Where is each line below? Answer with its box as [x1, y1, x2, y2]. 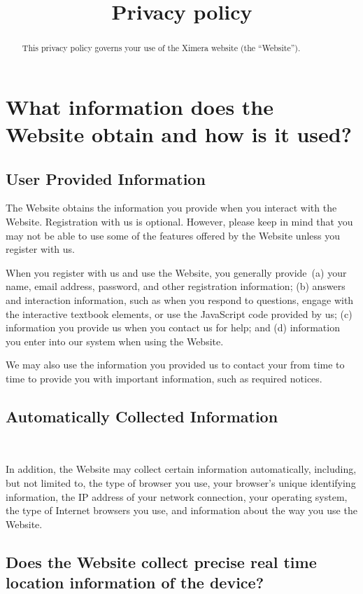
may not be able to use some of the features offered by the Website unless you [6, 228, 341, 242]
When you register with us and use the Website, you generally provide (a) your [6, 265, 347, 279]
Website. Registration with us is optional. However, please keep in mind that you [6, 214, 353, 228]
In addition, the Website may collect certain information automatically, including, [6, 462, 357, 476]
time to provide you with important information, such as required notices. [6, 371, 322, 385]
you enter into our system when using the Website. [6, 333, 224, 348]
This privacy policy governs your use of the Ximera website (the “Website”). [22, 42, 301, 54]
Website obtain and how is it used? [6, 120, 352, 148]
